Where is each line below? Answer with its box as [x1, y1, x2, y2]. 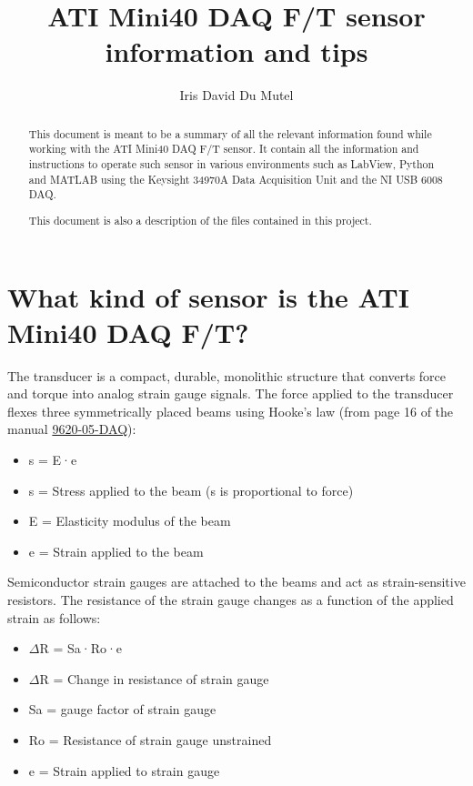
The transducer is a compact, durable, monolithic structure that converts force [7, 366, 447, 385]
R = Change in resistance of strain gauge [39, 669, 269, 688]
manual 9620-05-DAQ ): [7, 419, 136, 438]
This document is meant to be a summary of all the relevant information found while [28, 126, 432, 141]
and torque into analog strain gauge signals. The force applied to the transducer [7, 384, 454, 403]
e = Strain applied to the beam [28, 541, 204, 560]
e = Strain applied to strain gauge [28, 761, 220, 780]
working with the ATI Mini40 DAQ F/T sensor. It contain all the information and [28, 141, 419, 156]
